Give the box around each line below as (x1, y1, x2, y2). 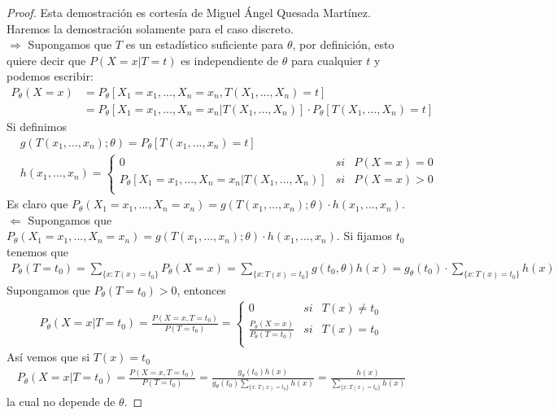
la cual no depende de (7, 392, 116, 409)
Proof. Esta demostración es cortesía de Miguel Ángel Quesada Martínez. (7, 4, 371, 20)
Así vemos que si (7, 348, 90, 365)
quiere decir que (7, 51, 86, 68)
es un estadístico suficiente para (125, 36, 284, 53)
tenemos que (7, 243, 68, 260)
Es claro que (7, 195, 68, 212)
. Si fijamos (336, 227, 392, 244)
